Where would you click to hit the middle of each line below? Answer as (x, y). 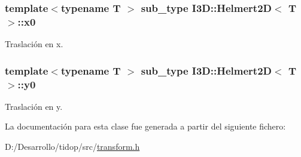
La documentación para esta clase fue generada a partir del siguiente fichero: (145, 126)
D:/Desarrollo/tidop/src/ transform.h (72, 147)
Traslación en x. (34, 44)
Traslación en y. (34, 106)
